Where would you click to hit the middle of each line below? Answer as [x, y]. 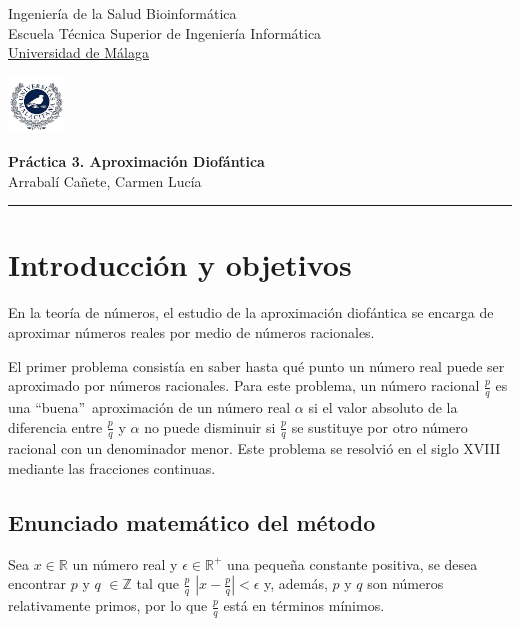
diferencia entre [55, 426]
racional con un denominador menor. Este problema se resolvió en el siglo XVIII [254, 448]
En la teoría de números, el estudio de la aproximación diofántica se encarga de [251, 312]
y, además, [296, 583]
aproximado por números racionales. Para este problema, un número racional [244, 385]
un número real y [125, 563]
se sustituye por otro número [379, 426]
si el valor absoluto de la [383, 406]
